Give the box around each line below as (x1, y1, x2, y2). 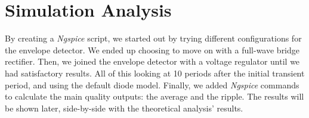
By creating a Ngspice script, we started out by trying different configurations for (5, 32, 302, 44)
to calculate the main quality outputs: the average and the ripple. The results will (5, 90, 304, 103)
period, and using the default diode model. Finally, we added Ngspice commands (5, 78, 299, 91)
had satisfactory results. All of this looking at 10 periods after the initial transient (5, 66, 305, 79)
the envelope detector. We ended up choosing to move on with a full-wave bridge (5, 43, 300, 56)
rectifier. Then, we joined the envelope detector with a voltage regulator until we (5, 55, 300, 68)
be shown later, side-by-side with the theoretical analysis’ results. (5, 101, 243, 114)
